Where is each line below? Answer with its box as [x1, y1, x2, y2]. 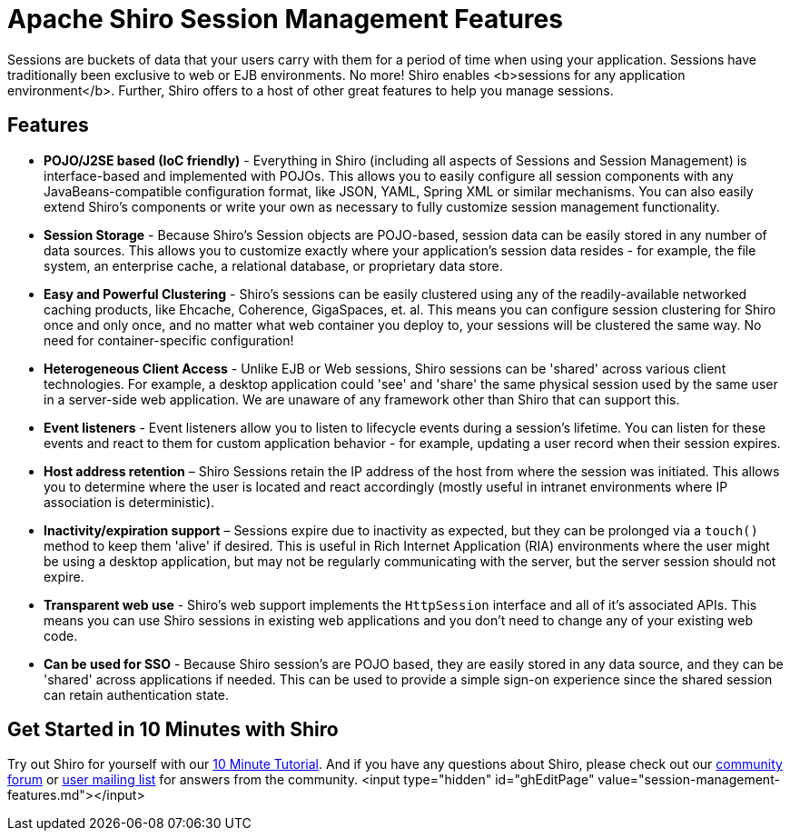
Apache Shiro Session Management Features [7, 4, 563, 35]
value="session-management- [597, 772, 780, 788]
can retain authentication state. [44, 686, 230, 703]
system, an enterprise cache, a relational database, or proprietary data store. [44, 257, 503, 274]
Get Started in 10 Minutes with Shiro [7, 718, 339, 742]
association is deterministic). [44, 494, 215, 510]
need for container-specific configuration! [44, 332, 294, 348]
